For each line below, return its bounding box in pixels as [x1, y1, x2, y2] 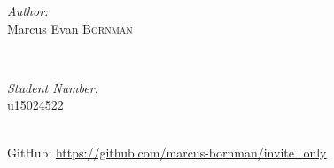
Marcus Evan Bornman [7, 19, 133, 37]
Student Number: [7, 78, 98, 96]
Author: [7, 2, 49, 19]
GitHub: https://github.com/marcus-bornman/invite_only [7, 142, 327, 161]
